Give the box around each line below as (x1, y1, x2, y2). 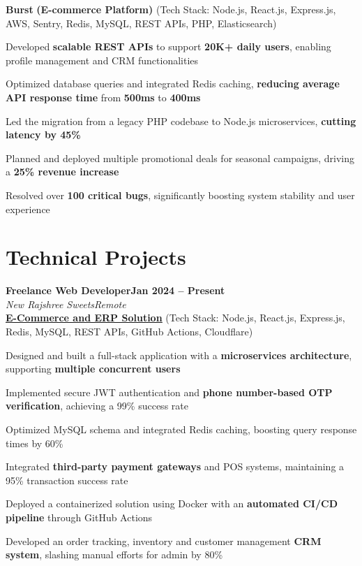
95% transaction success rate (6, 472, 128, 487)
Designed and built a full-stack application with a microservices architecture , (6, 347, 352, 362)
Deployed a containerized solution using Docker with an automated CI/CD (6, 496, 338, 511)
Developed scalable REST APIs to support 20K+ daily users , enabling (6, 39, 331, 54)
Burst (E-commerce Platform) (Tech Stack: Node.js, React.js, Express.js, (6, 2, 336, 16)
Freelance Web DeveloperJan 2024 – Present (6, 283, 225, 298)
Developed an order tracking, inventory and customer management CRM (6, 533, 322, 548)
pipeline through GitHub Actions (6, 509, 153, 524)
